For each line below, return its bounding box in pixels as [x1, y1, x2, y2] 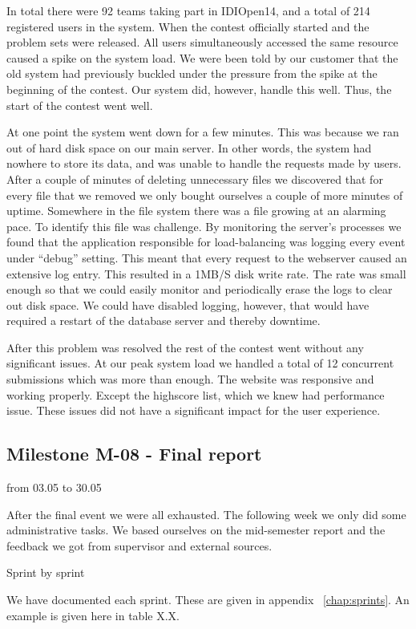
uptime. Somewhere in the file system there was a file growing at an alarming [6, 202, 386, 219]
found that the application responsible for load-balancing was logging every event [6, 233, 406, 250]
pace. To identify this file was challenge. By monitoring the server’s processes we [6, 217, 402, 234]
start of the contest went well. [6, 96, 153, 113]
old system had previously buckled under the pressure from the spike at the [6, 65, 378, 82]
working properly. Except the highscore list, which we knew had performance [6, 386, 385, 403]
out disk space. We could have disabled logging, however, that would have [6, 296, 370, 313]
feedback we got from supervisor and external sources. [6, 537, 273, 554]
